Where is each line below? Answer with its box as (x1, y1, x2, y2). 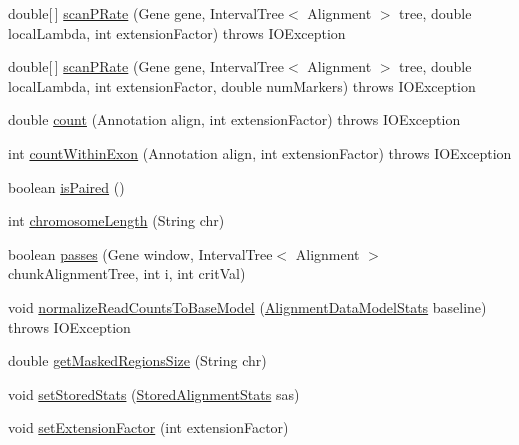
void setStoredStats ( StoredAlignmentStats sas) (8, 383, 300, 404)
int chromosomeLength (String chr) (8, 210, 225, 231)
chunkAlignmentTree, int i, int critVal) (8, 263, 246, 284)
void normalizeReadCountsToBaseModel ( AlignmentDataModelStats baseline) (8, 296, 487, 317)
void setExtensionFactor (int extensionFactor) (8, 417, 289, 438)
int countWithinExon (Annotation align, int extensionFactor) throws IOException (8, 142, 512, 163)
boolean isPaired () (8, 176, 125, 197)
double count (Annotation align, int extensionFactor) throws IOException (8, 109, 461, 130)
